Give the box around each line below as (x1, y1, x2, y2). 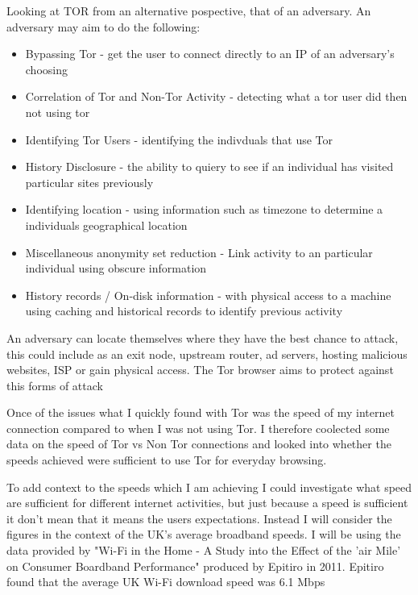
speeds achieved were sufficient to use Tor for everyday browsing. (6, 451, 327, 468)
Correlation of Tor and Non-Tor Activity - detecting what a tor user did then (25, 88, 408, 105)
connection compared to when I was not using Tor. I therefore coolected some (6, 419, 390, 436)
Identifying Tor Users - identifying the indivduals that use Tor (25, 131, 333, 148)
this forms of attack (6, 377, 103, 393)
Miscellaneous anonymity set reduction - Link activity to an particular (25, 243, 373, 260)
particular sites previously (25, 173, 154, 190)
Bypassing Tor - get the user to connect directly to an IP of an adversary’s (25, 45, 395, 62)
